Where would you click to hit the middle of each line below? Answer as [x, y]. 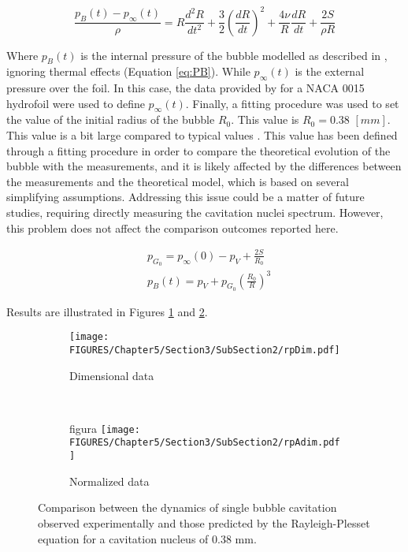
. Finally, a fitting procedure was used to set [292, 103]
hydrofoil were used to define [76, 103]
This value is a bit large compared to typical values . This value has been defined [202, 135]
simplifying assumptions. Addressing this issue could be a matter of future [185, 197]
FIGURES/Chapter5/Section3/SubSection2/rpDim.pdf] [205, 350]
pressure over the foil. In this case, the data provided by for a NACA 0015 [185, 88]
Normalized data [109, 481]
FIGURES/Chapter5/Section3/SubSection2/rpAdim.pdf [205, 443]
